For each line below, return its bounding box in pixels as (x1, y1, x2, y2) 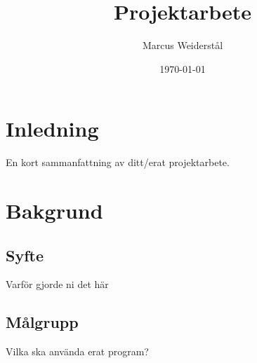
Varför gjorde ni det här (6, 277, 109, 292)
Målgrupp (6, 311, 79, 333)
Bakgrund (6, 196, 103, 225)
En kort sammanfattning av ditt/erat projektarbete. (6, 155, 230, 170)
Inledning (6, 114, 99, 143)
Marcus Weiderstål (142, 38, 223, 53)
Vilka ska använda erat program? (6, 344, 149, 359)
